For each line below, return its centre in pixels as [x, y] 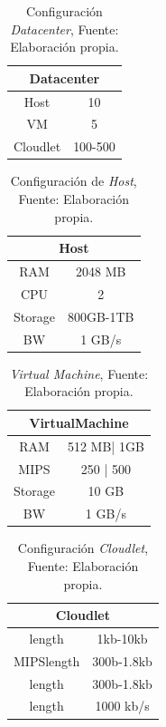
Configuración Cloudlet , [83, 548]
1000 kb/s [122, 706]
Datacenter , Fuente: [65, 29]
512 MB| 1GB [106, 446]
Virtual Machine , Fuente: [79, 373]
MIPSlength [47, 660]
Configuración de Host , [74, 181]
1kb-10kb [122, 638]
